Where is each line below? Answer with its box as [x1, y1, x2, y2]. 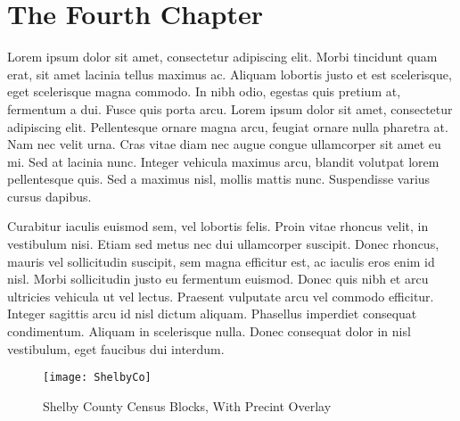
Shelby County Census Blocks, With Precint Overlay [43, 396, 332, 415]
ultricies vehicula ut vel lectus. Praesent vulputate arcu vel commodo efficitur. [7, 286, 434, 305]
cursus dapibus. [7, 186, 92, 205]
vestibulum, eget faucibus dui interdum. [7, 339, 225, 358]
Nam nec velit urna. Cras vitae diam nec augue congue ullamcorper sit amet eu [7, 135, 441, 153]
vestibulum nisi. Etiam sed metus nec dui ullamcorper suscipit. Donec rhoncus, [7, 235, 439, 253]
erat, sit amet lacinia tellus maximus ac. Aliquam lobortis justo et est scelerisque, [7, 64, 452, 83]
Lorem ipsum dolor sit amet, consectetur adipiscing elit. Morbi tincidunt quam [7, 47, 438, 66]
